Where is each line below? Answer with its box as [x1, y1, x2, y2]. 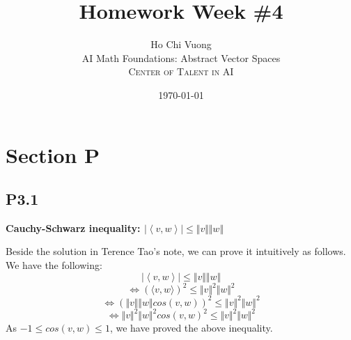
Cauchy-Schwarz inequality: [6, 220, 141, 235]
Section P [6, 140, 100, 169]
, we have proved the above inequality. [109, 320, 273, 335]
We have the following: [6, 258, 102, 272]
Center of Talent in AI [128, 64, 234, 79]
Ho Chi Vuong [150, 37, 212, 52]
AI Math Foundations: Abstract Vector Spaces [81, 50, 281, 65]
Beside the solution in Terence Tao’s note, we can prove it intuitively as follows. [6, 244, 346, 258]
